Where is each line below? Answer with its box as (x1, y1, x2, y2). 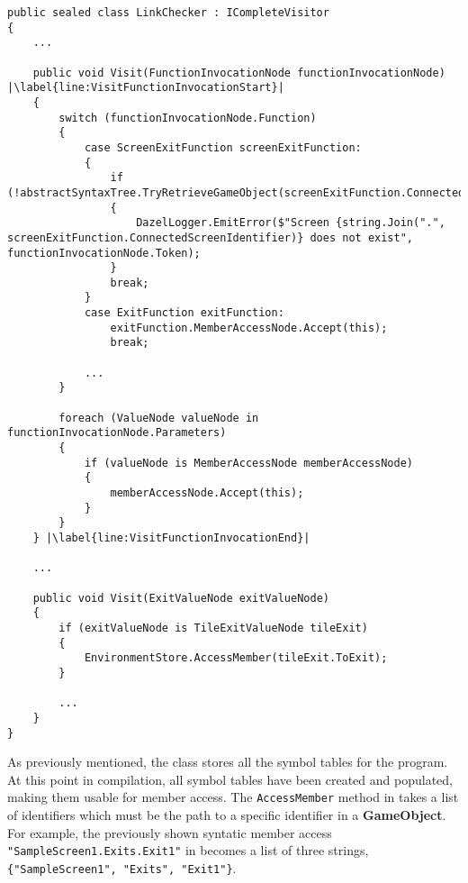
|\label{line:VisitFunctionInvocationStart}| (7, 81, 284, 95)
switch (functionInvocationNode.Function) (58, 111, 317, 124)
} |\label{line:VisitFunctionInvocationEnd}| (32, 531, 310, 544)
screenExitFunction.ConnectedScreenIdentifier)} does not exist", (7, 231, 414, 244)
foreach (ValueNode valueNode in (58, 411, 259, 424)
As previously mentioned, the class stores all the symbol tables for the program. (7, 752, 448, 771)
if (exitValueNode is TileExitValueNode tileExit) (58, 621, 368, 634)
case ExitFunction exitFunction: (84, 306, 284, 320)
